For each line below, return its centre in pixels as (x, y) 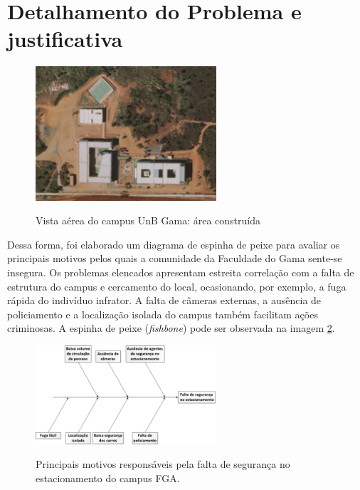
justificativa (65, 39)
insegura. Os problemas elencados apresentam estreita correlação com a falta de (181, 272)
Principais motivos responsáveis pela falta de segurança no (163, 464)
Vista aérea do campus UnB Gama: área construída (148, 220)
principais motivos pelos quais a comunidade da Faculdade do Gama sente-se (175, 258)
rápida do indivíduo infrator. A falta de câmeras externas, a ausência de (164, 300)
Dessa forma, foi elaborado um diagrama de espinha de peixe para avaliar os (174, 244)
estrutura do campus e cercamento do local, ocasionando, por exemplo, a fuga (177, 286)
